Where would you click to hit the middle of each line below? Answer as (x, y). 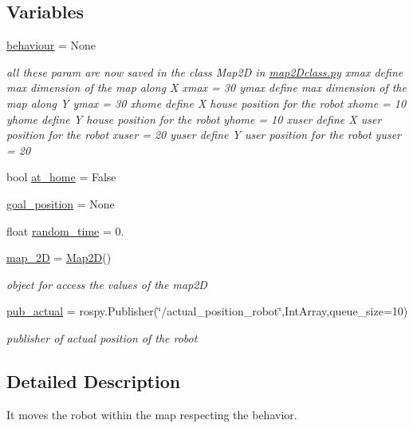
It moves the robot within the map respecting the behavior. (152, 414)
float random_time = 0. (65, 230)
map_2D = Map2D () (59, 258)
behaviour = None (51, 45)
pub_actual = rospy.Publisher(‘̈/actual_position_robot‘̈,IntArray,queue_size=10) (207, 311)
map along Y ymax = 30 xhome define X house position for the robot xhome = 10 (206, 103)
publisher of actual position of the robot (102, 337)
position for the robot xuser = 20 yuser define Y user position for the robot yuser (204, 135)
